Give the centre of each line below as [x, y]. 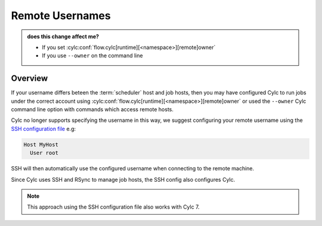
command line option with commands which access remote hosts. [92, 109]
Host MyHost [41, 144]
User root [44, 153]
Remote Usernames [61, 16]
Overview [30, 79]
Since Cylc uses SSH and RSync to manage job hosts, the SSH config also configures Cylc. [123, 179]
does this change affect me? [63, 36]
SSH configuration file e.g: [44, 129]
